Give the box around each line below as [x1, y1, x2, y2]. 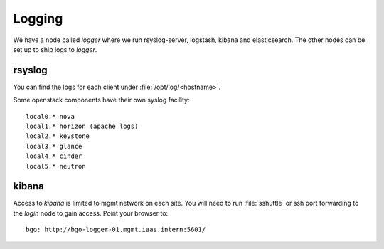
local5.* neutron [26, 162, 86, 170]
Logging [13, 11, 63, 26]
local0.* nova [26, 112, 75, 120]
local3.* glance [26, 142, 82, 150]
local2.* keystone [26, 132, 90, 140]
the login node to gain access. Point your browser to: [13, 208, 169, 217]
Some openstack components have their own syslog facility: [13, 96, 190, 105]
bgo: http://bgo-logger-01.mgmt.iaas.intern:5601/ [26, 226, 206, 234]
